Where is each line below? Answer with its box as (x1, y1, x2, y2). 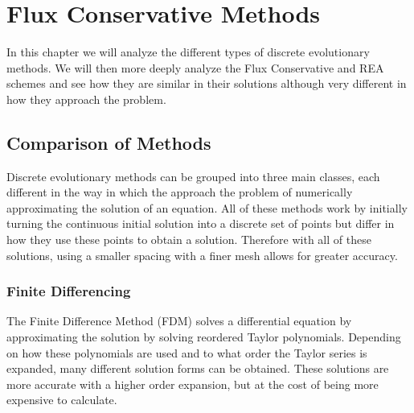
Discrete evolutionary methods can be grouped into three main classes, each (6, 167, 380, 184)
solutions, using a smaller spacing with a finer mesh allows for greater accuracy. (6, 246, 398, 263)
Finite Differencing (6, 281, 131, 301)
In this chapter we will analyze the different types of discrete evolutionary (6, 43, 370, 60)
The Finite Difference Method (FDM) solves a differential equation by (6, 312, 352, 329)
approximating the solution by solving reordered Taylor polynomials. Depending (6, 328, 401, 345)
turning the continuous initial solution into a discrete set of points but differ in (6, 215, 395, 232)
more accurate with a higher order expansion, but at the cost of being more (6, 375, 379, 392)
